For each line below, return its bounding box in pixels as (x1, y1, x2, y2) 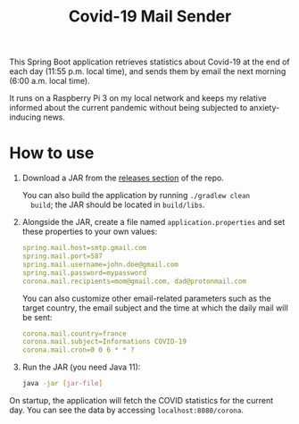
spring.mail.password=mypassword (21, 268, 147, 278)
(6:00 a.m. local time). (9, 76, 91, 87)
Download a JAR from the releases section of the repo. (21, 172, 225, 184)
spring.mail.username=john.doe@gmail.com (21, 260, 179, 269)
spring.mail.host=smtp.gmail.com (21, 244, 147, 253)
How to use (9, 143, 95, 163)
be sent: (21, 312, 53, 322)
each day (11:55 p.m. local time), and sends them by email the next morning (9, 66, 287, 77)
